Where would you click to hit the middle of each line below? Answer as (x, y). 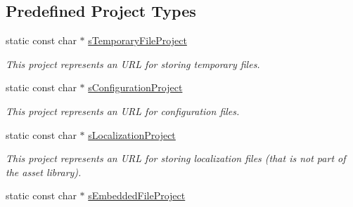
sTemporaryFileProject (137, 40)
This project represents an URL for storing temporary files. (133, 64)
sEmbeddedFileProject (137, 195)
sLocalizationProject (132, 134)
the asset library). (44, 172)
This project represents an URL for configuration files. (123, 111)
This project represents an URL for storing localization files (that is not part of (176, 158)
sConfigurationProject (135, 87)
